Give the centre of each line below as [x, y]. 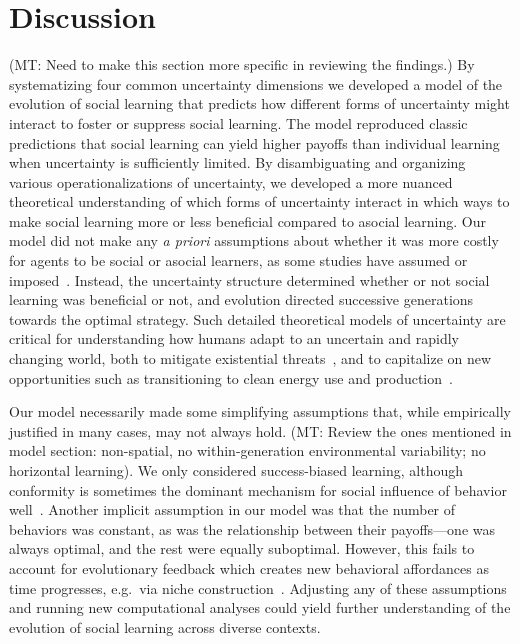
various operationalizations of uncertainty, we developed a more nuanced [231, 181]
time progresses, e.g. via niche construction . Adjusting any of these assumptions [258, 587]
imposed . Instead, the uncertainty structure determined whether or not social [249, 279]
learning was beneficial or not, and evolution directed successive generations [241, 299]
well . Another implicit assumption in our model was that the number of [232, 509]
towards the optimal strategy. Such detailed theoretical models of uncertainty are [257, 318]
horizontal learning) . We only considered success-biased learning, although [236, 470]
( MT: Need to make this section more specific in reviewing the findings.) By [242, 64]
